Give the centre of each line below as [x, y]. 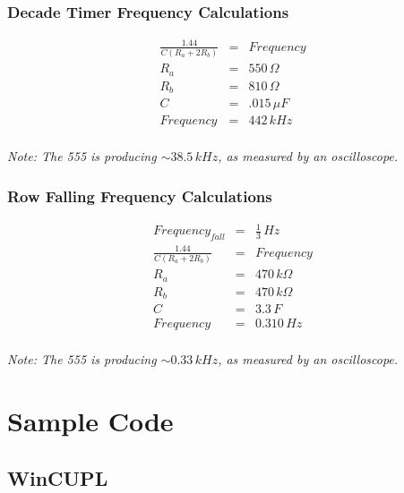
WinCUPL [58, 477]
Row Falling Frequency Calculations [140, 195]
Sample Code [90, 421]
